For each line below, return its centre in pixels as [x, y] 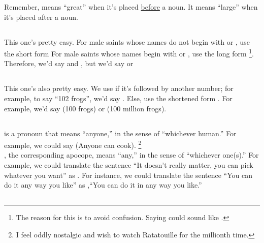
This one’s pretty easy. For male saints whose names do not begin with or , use [127, 41]
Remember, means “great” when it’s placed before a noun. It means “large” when [131, 7]
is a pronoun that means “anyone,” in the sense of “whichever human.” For [120, 133]
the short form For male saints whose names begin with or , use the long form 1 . [129, 53]
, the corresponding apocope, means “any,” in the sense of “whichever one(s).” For [131, 155]
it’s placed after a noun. [41, 17]
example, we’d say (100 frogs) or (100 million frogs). [85, 108]
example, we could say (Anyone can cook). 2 [73, 144]
